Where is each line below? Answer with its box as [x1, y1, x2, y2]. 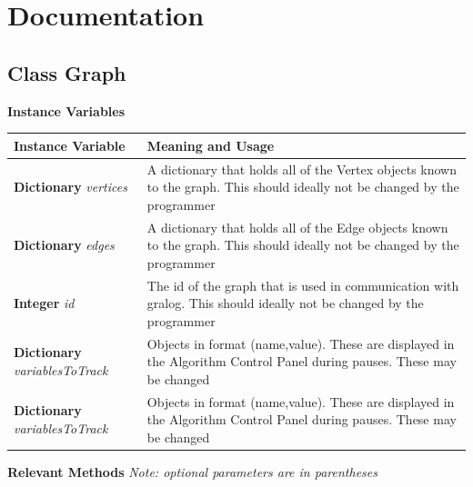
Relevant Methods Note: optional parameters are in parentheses [7, 462, 377, 481]
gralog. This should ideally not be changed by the [146, 293, 424, 313]
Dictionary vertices [14, 177, 127, 196]
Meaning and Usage [146, 135, 275, 154]
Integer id [14, 293, 75, 313]
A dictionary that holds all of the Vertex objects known [146, 159, 458, 178]
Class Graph [7, 58, 126, 86]
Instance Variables [7, 101, 126, 120]
